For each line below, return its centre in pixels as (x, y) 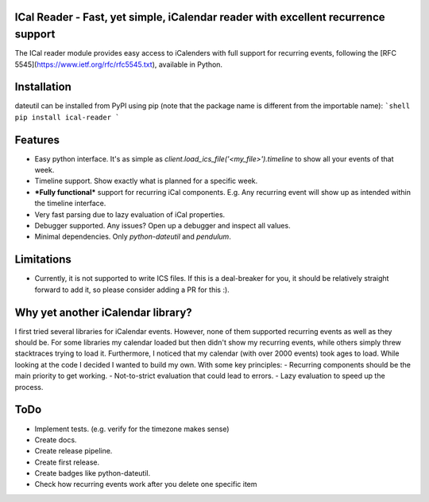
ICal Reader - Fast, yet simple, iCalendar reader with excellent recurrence (200, 17)
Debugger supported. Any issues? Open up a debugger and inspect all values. (162, 226)
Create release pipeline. (73, 451)
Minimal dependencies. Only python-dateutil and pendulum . (133, 237)
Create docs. (56, 440)
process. (29, 387)
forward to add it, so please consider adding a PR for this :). (132, 290)
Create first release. (67, 462)
